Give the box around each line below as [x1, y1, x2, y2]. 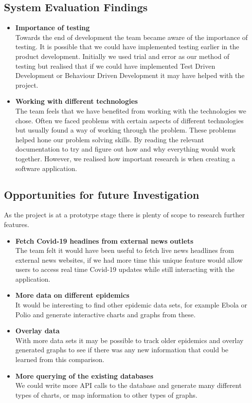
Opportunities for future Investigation [4, 187, 199, 202]
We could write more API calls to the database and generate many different [15, 380, 242, 390]
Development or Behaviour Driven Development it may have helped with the [15, 70, 245, 80]
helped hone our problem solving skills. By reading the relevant [15, 134, 204, 144]
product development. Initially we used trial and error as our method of [15, 51, 230, 61]
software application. [15, 163, 77, 173]
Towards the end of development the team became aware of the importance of [15, 32, 248, 42]
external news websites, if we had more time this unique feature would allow [15, 254, 243, 265]
